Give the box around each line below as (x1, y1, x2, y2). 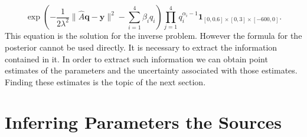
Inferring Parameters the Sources (5, 110, 282, 134)
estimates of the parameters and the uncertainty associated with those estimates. (5, 64, 298, 76)
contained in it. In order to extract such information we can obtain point (5, 52, 268, 65)
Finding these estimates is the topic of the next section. (5, 75, 206, 88)
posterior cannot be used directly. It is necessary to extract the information (5, 41, 277, 53)
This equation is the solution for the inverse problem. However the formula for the (5, 29, 302, 42)
